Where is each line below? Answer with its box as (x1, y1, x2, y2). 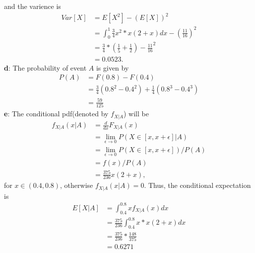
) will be (123, 108, 149, 119)
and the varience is (4, 1, 61, 11)
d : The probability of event (4, 62, 87, 73)
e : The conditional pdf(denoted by (4, 108, 109, 119)
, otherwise (60, 180, 93, 190)
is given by (96, 62, 129, 73)
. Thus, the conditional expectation (144, 180, 251, 190)
